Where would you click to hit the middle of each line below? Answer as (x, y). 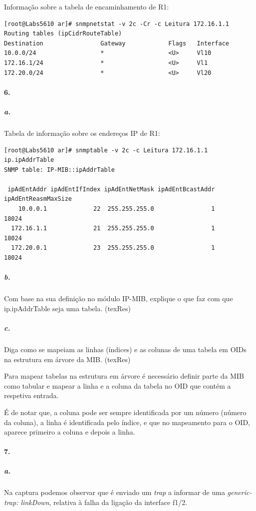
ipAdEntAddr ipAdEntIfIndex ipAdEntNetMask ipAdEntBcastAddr (111, 189)
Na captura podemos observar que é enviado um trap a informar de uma (115, 492)
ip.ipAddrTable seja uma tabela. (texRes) (67, 308)
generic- (240, 492)
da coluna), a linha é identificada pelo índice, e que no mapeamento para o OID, (127, 422)
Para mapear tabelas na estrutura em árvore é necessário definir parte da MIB (124, 376)
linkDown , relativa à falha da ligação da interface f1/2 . (104, 502)
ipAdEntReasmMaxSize (38, 199)
